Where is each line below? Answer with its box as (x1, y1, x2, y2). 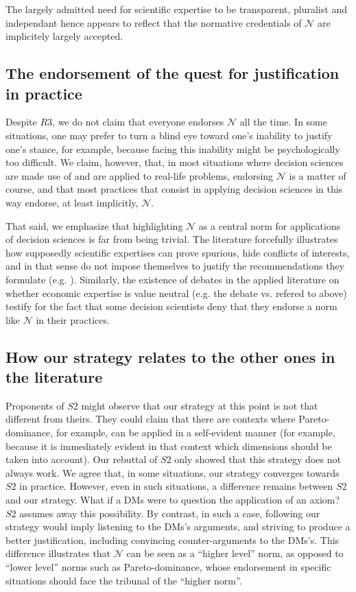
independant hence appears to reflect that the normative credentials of (5, 15, 302, 29)
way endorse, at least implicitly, (5, 195, 139, 209)
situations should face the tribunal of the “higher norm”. (5, 573, 242, 587)
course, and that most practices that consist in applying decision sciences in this (5, 182, 343, 196)
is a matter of (289, 168, 346, 182)
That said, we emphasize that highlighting (5, 218, 183, 233)
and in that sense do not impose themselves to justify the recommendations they (5, 259, 345, 273)
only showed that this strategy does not (174, 452, 341, 466)
